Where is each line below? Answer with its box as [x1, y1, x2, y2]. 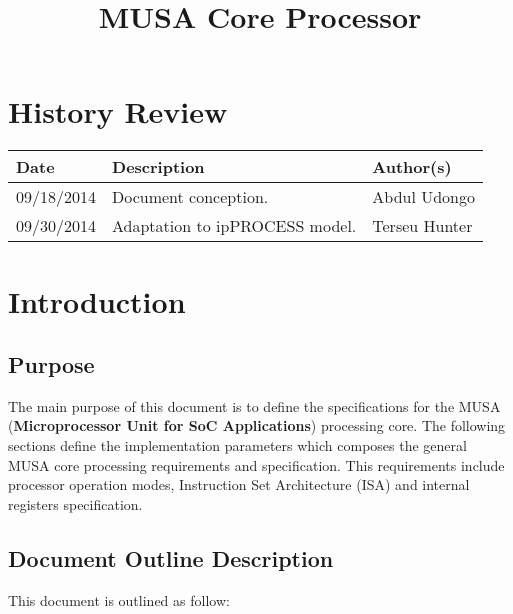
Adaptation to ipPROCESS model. [112, 214, 357, 238]
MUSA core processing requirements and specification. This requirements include [8, 454, 505, 475]
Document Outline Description [8, 542, 334, 573]
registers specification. [8, 493, 143, 514]
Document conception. [112, 185, 269, 209]
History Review [8, 91, 228, 132]
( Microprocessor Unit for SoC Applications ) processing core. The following [8, 415, 506, 436]
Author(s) [372, 155, 452, 179]
